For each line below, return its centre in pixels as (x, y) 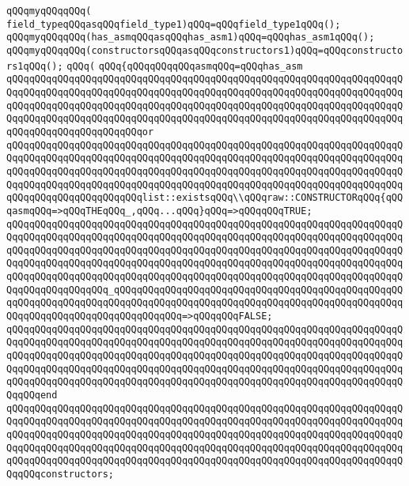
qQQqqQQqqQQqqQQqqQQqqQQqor (80, 132)
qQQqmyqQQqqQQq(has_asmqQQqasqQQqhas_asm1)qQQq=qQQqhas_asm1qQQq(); (191, 38)
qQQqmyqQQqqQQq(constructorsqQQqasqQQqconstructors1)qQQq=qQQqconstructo (205, 50)
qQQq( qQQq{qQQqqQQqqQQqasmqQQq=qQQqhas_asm (185, 66)
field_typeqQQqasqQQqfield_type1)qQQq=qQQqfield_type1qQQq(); (174, 24)
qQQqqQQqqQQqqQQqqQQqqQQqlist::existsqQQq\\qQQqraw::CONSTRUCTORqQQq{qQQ (205, 198)
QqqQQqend (32, 396)
